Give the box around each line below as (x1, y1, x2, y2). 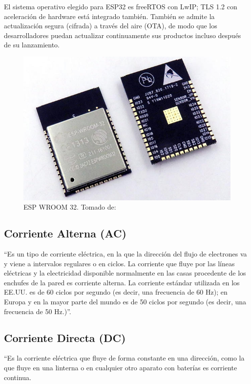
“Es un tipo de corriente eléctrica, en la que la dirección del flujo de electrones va (4, 249, 247, 259)
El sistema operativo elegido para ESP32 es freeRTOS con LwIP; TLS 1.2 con (4, 1, 237, 11)
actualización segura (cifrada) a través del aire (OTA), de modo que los (4, 21, 217, 31)
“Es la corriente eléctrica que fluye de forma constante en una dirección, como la (4, 353, 245, 363)
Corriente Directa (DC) (4, 330, 126, 345)
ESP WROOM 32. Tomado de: (23, 202, 116, 212)
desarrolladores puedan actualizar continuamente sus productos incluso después (4, 30, 241, 40)
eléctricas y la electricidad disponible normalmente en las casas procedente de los (4, 268, 246, 278)
